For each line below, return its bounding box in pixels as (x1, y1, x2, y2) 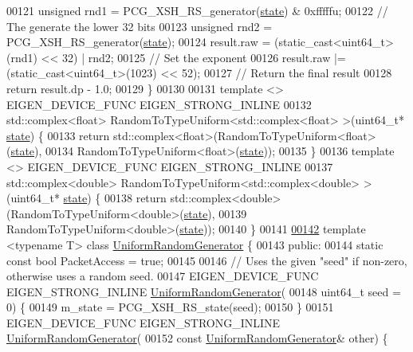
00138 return (104, 190, 167, 206)
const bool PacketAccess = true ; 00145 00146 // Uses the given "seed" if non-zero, (6, 252, 407, 268)
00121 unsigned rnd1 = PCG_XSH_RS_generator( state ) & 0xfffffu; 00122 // (6, 2, 388, 18)
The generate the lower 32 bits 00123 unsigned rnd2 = (6, 18, 273, 34)
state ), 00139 (183, 205, 247, 221)
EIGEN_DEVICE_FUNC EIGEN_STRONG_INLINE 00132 (6, 96, 312, 112)
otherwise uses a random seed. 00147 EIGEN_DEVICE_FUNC (6, 268, 319, 284)
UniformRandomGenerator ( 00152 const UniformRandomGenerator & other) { (6, 330, 388, 346)
